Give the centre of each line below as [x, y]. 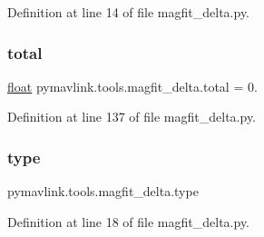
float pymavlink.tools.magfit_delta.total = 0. [132, 86]
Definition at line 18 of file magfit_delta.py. [129, 221]
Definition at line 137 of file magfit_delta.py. [132, 117]
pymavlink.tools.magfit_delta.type [103, 191]
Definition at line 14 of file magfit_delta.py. [129, 12]
